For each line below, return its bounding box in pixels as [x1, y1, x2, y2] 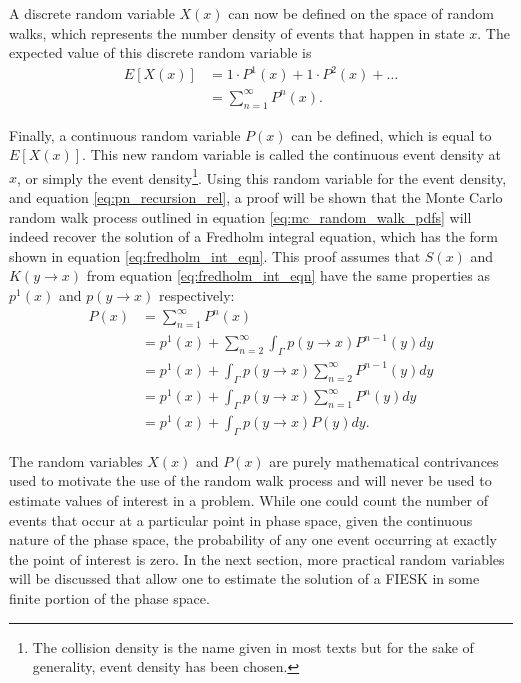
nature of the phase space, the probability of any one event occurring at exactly [9, 529, 497, 550]
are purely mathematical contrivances [269, 450, 499, 471]
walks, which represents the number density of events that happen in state [9, 22, 465, 43]
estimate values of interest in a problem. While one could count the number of [9, 490, 489, 511]
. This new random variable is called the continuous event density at [82, 144, 501, 165]
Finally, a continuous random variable [9, 124, 241, 145]
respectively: [158, 285, 235, 306]
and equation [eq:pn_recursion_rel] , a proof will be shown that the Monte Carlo [9, 187, 503, 208]
